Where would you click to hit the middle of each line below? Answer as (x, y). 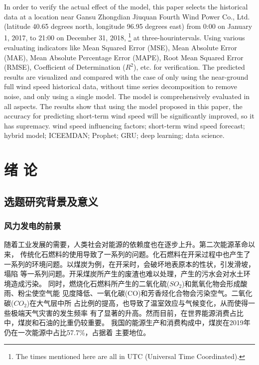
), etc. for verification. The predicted (189, 67)
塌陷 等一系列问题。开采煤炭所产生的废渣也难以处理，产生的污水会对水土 (124, 274)
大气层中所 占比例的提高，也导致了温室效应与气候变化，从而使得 (142, 303)
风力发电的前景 (33, 226)
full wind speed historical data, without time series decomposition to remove (121, 86)
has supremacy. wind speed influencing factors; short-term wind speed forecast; (125, 125)
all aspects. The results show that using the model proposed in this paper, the (123, 106)
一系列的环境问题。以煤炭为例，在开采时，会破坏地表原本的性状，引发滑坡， (129, 264)
